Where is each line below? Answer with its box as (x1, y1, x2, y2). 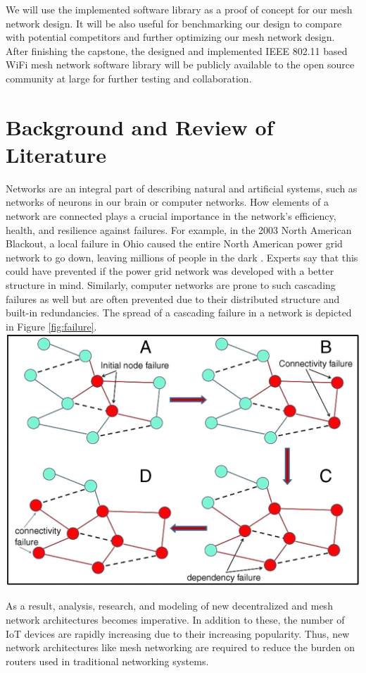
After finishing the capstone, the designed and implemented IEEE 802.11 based (6, 43, 348, 58)
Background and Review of (6, 112, 274, 141)
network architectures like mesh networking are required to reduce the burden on (6, 640, 355, 655)
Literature (6, 140, 106, 168)
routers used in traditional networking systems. (6, 653, 209, 668)
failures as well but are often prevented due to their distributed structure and (6, 291, 340, 306)
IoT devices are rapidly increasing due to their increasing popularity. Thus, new (6, 626, 350, 641)
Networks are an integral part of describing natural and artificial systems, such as (6, 180, 358, 195)
